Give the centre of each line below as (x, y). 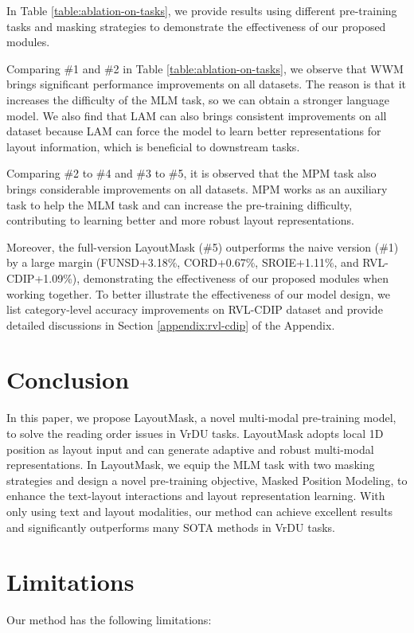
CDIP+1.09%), (43, 277)
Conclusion (68, 379)
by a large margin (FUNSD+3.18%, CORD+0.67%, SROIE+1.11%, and (183, 262)
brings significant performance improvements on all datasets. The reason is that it (206, 84)
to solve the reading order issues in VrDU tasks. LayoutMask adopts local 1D (195, 433)
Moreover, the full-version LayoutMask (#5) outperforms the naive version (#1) (203, 246)
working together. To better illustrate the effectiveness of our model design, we (198, 293)
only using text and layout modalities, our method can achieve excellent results (199, 511)
